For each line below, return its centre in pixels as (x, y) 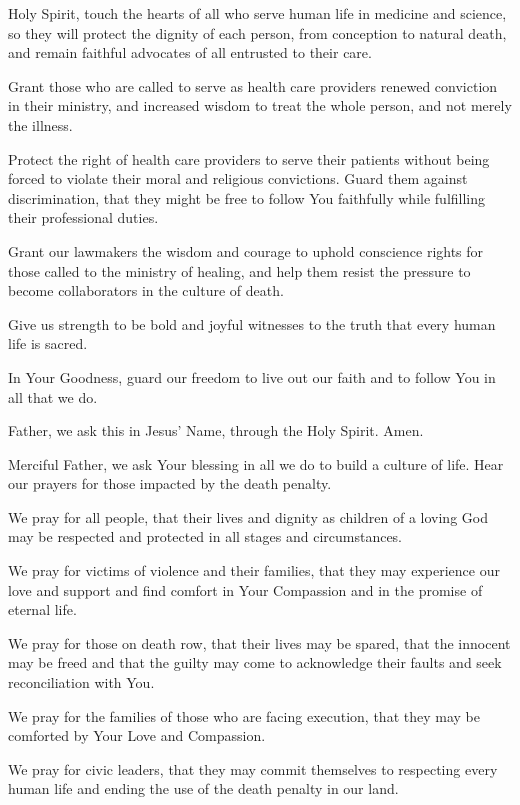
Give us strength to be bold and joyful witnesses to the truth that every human (252, 323)
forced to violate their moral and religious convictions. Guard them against (238, 178)
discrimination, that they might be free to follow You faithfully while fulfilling (247, 197)
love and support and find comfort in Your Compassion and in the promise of (245, 589)
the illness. (40, 124)
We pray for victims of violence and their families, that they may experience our (254, 570)
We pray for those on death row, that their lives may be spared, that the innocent (259, 642)
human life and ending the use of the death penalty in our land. (203, 788)
